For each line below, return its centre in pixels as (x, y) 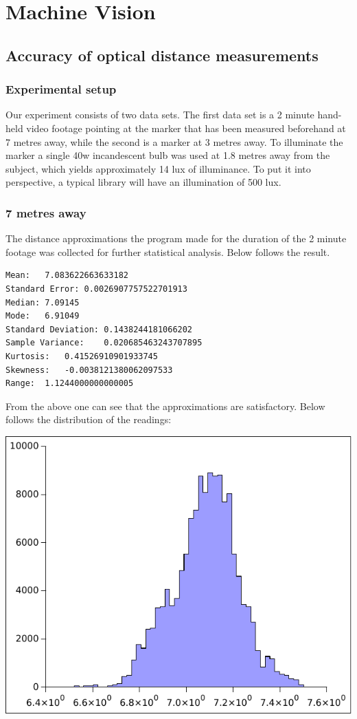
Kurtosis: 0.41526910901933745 (82, 356)
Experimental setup (61, 89)
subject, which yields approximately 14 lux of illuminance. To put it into (158, 168)
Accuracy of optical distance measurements (162, 55)
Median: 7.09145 (43, 302)
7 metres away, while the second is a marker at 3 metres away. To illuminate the (174, 141)
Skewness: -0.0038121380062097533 (89, 370)
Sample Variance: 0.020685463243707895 (104, 343)
